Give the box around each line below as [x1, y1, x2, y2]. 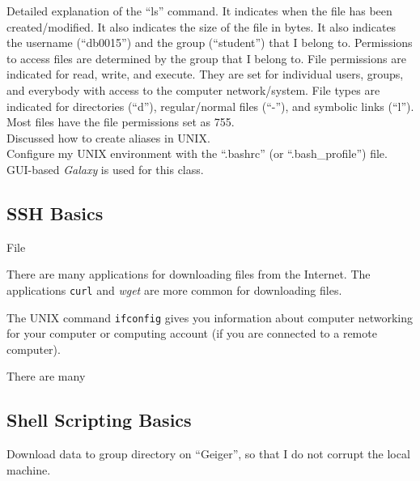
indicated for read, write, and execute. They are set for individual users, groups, [6, 66, 404, 83]
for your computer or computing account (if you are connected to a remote [6, 325, 377, 342]
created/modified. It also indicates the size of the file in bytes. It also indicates [6, 18, 397, 35]
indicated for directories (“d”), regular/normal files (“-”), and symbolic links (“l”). [6, 97, 414, 114]
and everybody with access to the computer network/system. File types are [6, 81, 380, 98]
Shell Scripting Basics [6, 407, 192, 432]
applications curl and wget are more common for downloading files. [6, 281, 342, 298]
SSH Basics [6, 200, 104, 225]
